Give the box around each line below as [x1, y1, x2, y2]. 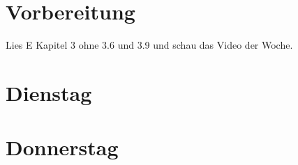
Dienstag [6, 78, 92, 107]
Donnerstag [6, 133, 119, 162]
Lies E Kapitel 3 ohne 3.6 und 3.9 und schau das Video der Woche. [6, 38, 293, 52]
